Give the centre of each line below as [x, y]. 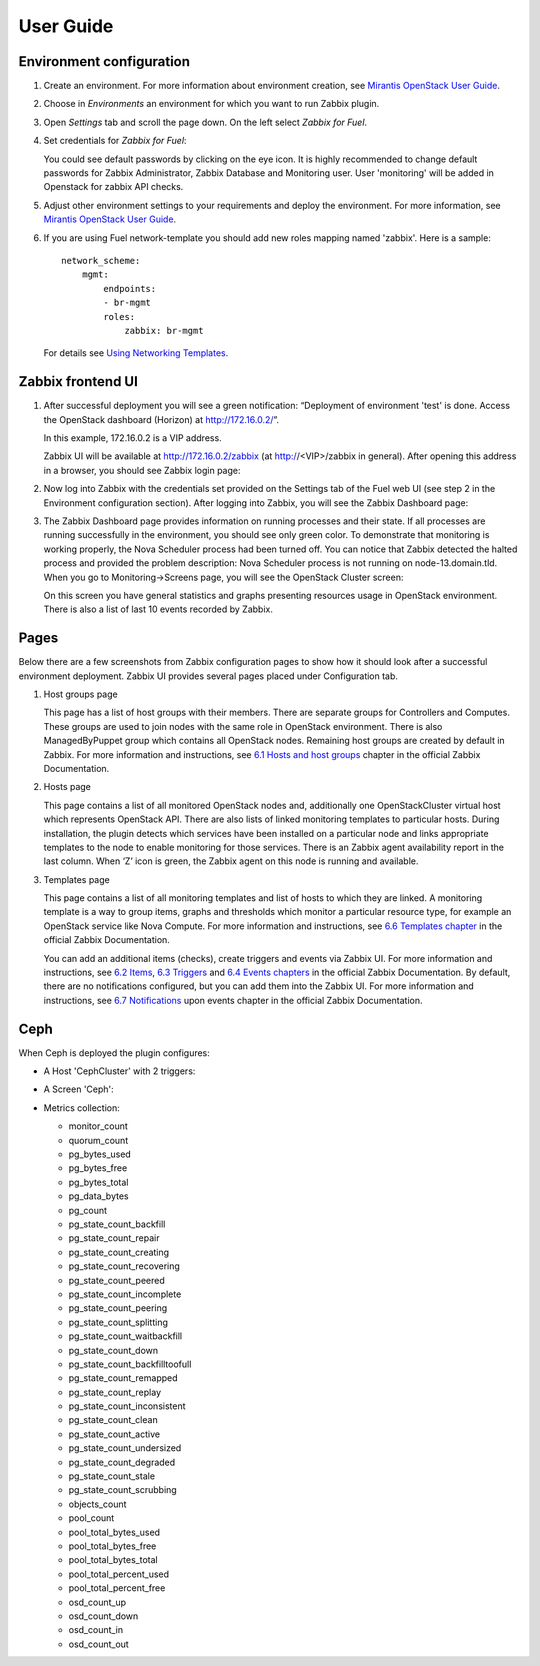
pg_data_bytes [98, 1196]
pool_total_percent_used [119, 1574]
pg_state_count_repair [114, 1238]
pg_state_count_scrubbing [122, 1490]
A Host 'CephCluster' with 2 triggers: [119, 1071]
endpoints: [130, 288]
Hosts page [67, 787]
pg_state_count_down [113, 1350]
